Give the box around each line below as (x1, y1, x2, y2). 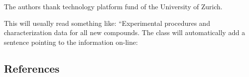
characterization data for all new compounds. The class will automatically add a (4, 27, 245, 38)
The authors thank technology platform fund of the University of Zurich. (4, 1, 223, 11)
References (4, 60, 60, 76)
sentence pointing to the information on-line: (4, 37, 138, 47)
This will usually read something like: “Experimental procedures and (4, 18, 210, 28)
